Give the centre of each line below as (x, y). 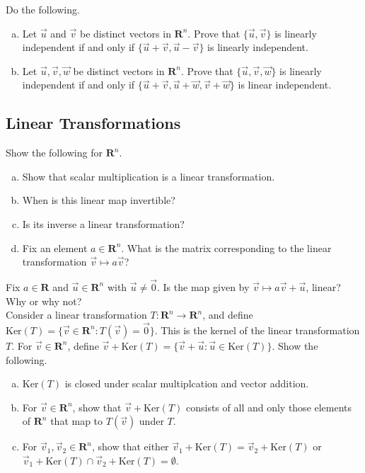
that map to (77, 421)
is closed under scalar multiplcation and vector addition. (187, 383)
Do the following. (43, 9)
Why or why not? (44, 301)
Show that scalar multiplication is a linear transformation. (149, 176)
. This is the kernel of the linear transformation (257, 330)
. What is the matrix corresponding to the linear (226, 247)
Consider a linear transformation (76, 315)
